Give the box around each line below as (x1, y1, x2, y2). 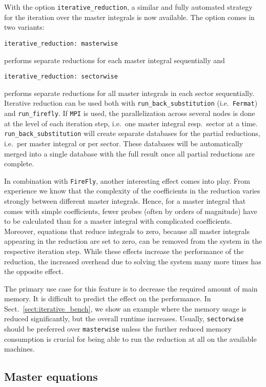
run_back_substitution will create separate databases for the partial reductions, (4, 128, 260, 139)
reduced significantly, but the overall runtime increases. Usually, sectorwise (4, 313, 244, 324)
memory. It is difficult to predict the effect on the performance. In (4, 293, 211, 304)
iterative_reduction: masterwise (4, 40, 118, 47)
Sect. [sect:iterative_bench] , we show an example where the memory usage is (4, 303, 247, 314)
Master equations (4, 369, 98, 384)
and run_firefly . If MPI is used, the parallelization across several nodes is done (4, 108, 255, 118)
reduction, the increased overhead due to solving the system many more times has (4, 256, 261, 266)
